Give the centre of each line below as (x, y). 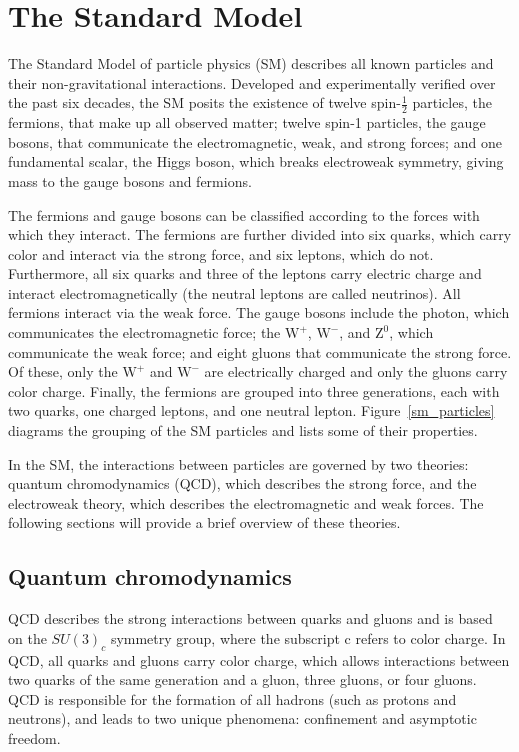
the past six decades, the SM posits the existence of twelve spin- (204, 102)
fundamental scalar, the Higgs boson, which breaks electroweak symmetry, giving (256, 161)
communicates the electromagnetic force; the (144, 332)
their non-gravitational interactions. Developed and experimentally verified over (252, 82)
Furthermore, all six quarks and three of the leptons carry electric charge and (245, 273)
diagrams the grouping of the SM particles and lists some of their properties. (243, 430)
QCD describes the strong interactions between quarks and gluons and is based (250, 618)
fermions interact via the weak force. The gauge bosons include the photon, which (259, 312)
